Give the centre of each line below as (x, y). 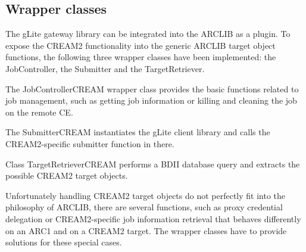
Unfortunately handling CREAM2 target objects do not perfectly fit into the (146, 195)
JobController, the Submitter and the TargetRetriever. (105, 68)
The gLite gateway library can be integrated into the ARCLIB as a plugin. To (148, 34)
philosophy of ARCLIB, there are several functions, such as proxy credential (144, 207)
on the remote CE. (39, 112)
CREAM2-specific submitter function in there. (90, 143)
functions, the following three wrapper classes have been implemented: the (141, 57)
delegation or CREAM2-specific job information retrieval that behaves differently (153, 218)
